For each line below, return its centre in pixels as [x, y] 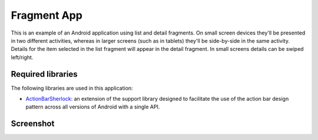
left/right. [22, 57]
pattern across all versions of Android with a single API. [93, 107]
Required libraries [44, 74]
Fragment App [47, 15]
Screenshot [33, 124]
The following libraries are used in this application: [72, 88]
